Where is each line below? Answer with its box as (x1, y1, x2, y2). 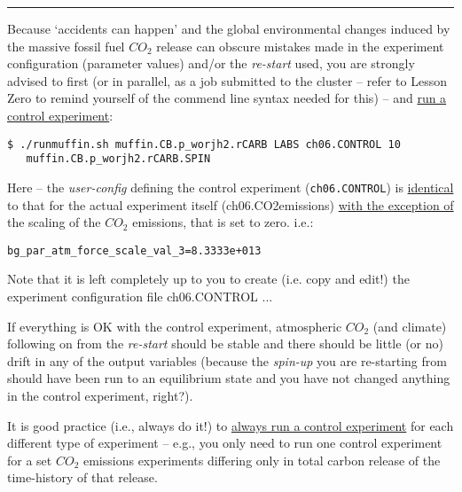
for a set (7, 450, 52, 469)
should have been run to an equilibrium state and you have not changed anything (7, 369, 450, 387)
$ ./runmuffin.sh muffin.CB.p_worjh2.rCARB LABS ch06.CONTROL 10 (7, 137, 401, 151)
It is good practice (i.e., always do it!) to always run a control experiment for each (7, 416, 454, 434)
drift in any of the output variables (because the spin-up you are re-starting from (7, 351, 447, 370)
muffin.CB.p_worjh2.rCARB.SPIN (26, 152, 211, 166)
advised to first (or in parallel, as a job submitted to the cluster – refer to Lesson (7, 71, 448, 90)
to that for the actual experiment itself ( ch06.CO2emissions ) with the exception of (7, 195, 454, 214)
